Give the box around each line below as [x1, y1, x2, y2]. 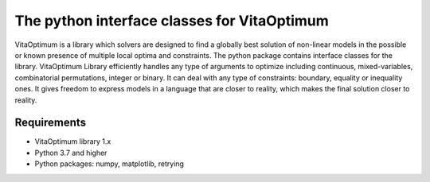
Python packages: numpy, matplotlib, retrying [34, 159, 185, 168]
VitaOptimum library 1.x [34, 137, 111, 146]
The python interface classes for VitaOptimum [14, 12, 330, 29]
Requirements [14, 116, 87, 130]
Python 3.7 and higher [34, 148, 107, 157]
